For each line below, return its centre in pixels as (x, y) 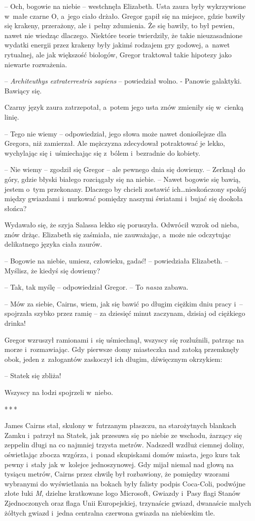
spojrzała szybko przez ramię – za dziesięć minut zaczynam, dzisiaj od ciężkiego (125, 313)
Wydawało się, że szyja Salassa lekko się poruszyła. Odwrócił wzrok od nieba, (122, 225)
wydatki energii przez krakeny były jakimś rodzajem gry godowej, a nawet (117, 45)
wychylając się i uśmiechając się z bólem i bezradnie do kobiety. (102, 152)
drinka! (15, 323)
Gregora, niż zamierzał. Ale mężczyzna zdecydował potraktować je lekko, (115, 143)
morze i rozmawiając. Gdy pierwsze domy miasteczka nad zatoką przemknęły (122, 349)
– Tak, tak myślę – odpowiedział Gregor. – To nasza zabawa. (96, 287)
